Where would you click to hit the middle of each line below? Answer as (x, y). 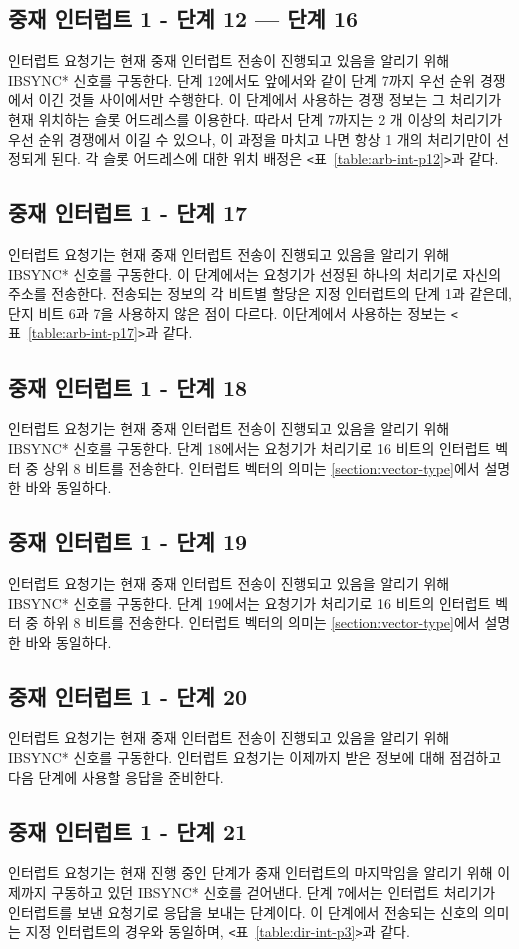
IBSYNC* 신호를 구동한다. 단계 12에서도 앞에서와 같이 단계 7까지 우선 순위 (242, 79)
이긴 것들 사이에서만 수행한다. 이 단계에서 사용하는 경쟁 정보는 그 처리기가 (270, 99)
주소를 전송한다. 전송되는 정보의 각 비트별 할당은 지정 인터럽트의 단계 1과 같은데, (260, 293)
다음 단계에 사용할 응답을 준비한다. (116, 776)
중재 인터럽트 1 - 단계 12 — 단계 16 (183, 18)
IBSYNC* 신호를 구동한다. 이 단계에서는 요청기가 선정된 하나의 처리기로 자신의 (255, 273)
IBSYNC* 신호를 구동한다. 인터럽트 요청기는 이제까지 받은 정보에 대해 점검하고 (255, 757)
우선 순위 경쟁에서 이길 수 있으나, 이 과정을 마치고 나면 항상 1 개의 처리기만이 (250, 138)
